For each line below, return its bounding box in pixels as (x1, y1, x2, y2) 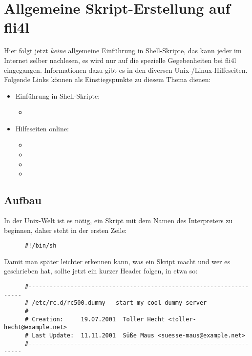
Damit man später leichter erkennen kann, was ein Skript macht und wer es (4, 256, 230, 266)
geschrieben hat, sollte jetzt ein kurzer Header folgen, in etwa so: (4, 266, 198, 276)
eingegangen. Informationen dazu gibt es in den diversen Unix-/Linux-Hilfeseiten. (4, 64, 248, 75)
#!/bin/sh (24, 242, 57, 250)
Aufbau (4, 192, 42, 208)
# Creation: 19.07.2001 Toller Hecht (24, 315, 165, 323)
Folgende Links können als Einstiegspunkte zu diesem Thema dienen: (4, 74, 211, 84)
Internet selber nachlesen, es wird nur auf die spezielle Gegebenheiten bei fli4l (4, 55, 236, 65)
